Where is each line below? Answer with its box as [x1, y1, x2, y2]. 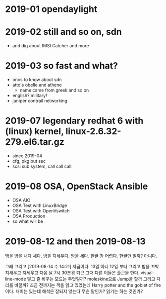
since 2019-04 [12, 153, 43, 159]
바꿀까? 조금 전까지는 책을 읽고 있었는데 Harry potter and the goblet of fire [14, 282, 161, 288]
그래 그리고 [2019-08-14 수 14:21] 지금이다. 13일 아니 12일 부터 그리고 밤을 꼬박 [5, 263, 160, 269]
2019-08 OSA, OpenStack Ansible [5, 181, 148, 192]
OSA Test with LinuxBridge [12, 202, 67, 208]
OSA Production [12, 213, 46, 219]
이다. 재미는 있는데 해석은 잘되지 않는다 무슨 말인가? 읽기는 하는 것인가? [5, 288, 143, 294]
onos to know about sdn [12, 77, 62, 83]
